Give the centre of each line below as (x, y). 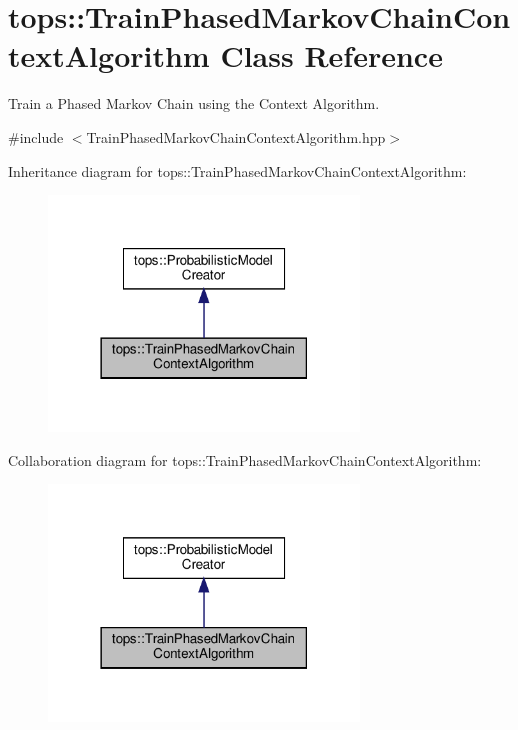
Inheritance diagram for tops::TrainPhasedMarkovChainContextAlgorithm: (237, 170)
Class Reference (331, 55)
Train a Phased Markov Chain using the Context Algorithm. (194, 103)
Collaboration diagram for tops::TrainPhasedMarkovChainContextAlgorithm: (245, 459)
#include (36, 136)
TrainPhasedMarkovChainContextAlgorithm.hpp (236, 136)
